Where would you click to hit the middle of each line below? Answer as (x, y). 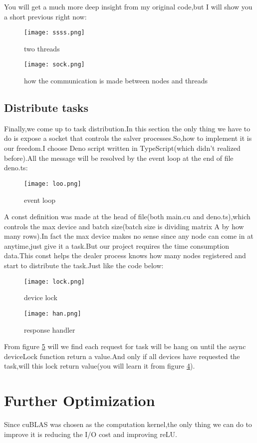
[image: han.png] (53, 313)
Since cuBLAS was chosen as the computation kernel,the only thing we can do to (128, 424)
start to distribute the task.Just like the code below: (84, 265)
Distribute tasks (46, 108)
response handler (50, 329)
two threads (42, 48)
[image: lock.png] (54, 281)
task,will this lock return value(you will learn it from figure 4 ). (100, 366)
